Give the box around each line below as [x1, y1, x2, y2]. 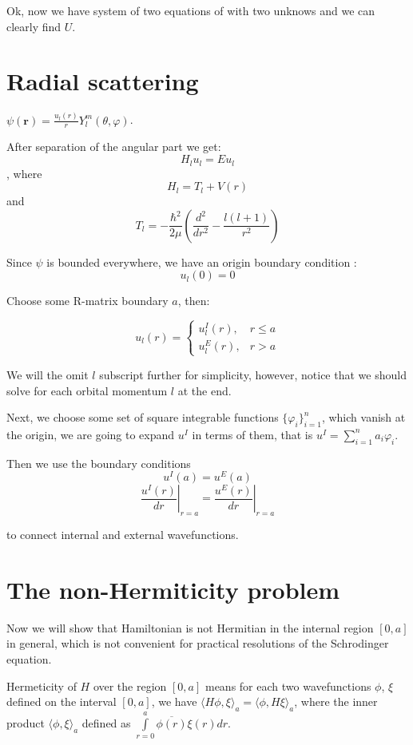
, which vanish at [321, 409, 406, 426]
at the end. [177, 382, 232, 398]
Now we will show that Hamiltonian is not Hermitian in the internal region [6, 619, 374, 636]
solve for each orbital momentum [6, 382, 168, 398]
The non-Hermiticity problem [6, 573, 340, 605]
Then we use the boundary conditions [6, 454, 191, 471]
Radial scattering [6, 65, 199, 97]
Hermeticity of [6, 677, 77, 694]
